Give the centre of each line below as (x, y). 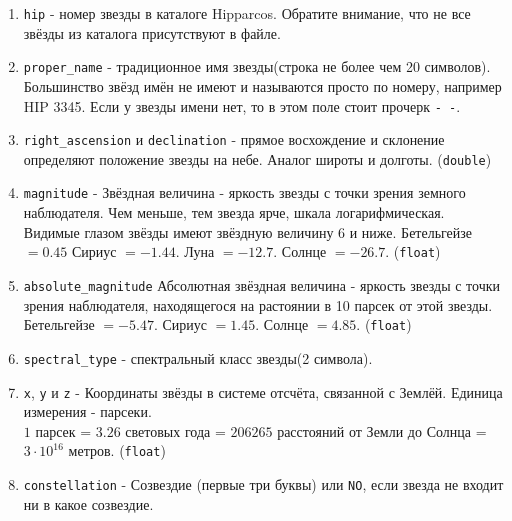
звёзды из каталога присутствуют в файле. (152, 32)
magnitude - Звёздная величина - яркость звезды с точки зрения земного (244, 192)
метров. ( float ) (117, 450)
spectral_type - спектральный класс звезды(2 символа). (198, 357)
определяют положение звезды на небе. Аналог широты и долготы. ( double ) (257, 158)
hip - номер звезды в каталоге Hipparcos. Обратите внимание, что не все (247, 13)
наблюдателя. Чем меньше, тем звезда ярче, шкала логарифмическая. (234, 212)
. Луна (195, 251)
